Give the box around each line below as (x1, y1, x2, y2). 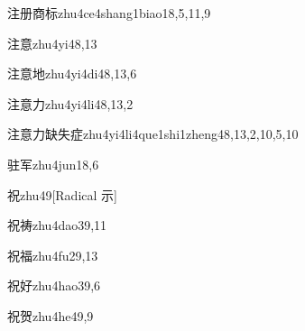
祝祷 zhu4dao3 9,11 (7, 216, 107, 234)
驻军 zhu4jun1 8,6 (7, 154, 99, 173)
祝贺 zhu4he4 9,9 (7, 306, 94, 325)
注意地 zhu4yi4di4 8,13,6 (7, 64, 137, 83)
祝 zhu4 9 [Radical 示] (7, 185, 117, 204)
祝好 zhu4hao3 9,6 (7, 276, 101, 295)
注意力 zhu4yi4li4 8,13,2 (7, 94, 134, 113)
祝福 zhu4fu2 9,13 (7, 245, 98, 264)
